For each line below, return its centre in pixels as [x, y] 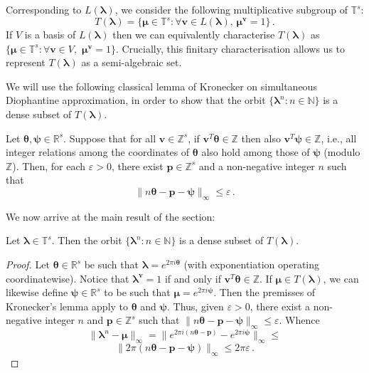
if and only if [193, 278]
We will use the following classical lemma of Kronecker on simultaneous [161, 86]
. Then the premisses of [264, 292]
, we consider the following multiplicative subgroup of [231, 9]
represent [26, 62]
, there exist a [280, 306]
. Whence [299, 320]
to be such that [137, 292]
